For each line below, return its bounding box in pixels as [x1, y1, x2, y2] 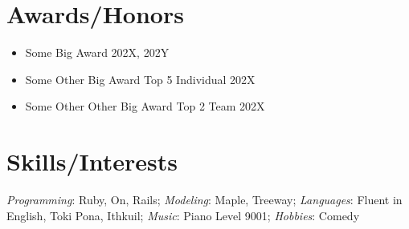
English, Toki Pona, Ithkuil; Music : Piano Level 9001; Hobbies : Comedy [6, 207, 360, 223]
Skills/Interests [6, 145, 178, 178]
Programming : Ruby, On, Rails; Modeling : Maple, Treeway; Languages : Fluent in [6, 191, 403, 208]
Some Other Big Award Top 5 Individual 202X [25, 70, 256, 87]
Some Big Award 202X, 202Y [25, 44, 170, 61]
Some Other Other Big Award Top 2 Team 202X [25, 98, 265, 114]
